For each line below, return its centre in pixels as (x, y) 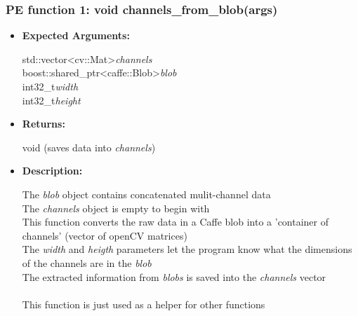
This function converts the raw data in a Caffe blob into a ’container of (175, 222)
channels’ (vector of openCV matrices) (105, 235)
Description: (52, 171)
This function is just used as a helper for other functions (144, 304)
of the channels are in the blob (87, 262)
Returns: (44, 124)
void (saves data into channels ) (89, 147)
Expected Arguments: (76, 35)
